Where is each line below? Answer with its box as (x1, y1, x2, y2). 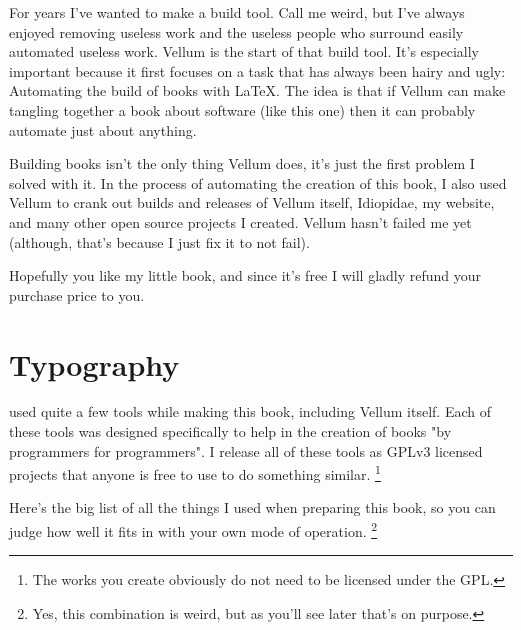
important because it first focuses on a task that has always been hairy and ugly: (9, 60, 506, 81)
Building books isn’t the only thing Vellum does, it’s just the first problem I (9, 153, 475, 174)
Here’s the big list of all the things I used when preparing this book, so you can (9, 497, 496, 518)
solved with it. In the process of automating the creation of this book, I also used (9, 172, 507, 193)
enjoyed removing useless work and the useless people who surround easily (9, 21, 464, 42)
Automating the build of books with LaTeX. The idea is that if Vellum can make (9, 80, 506, 101)
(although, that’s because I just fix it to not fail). (9, 231, 310, 252)
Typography (9, 343, 180, 384)
